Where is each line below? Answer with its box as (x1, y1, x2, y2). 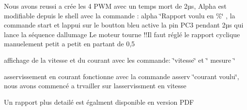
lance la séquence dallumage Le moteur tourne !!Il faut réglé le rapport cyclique (4, 29, 240, 39)
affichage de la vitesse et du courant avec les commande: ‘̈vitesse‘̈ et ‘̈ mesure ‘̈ (4, 55, 235, 65)
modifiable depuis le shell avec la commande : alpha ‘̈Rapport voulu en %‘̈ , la (4, 10, 235, 20)
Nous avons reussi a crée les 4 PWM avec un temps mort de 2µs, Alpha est (4, 1, 227, 11)
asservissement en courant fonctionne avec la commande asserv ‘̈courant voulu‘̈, (4, 71, 239, 81)
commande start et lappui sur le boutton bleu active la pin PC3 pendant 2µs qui (4, 20, 244, 30)
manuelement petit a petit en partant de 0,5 (4, 39, 135, 49)
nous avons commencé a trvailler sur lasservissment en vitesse (4, 81, 186, 91)
